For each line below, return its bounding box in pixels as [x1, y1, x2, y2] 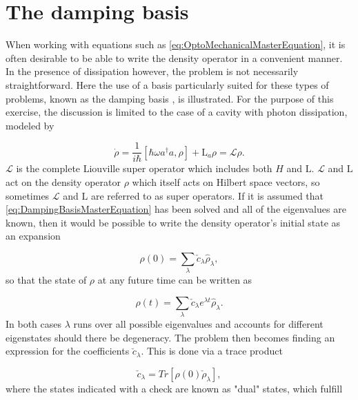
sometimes [6, 188, 50, 202]
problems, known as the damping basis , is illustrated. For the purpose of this [6, 91, 334, 105]
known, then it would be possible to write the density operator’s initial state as [6, 215, 341, 229]
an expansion [6, 229, 61, 243]
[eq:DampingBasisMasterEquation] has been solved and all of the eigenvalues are [6, 202, 346, 216]
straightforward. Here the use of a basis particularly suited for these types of [6, 77, 329, 92]
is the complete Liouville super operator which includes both [16, 161, 272, 176]
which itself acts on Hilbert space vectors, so [132, 174, 320, 189]
